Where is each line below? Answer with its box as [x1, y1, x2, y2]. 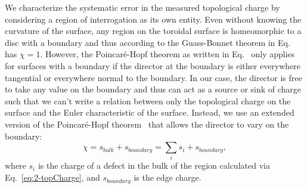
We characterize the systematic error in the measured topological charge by [5, 1, 280, 13]
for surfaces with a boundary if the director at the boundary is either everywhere [5, 59, 301, 72]
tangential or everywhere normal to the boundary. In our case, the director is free [5, 71, 302, 83]
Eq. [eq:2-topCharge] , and [5, 171, 100, 184]
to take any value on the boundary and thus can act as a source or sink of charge [5, 83, 302, 95]
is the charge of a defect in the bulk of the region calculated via [38, 159, 270, 172]
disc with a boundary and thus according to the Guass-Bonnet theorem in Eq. [5, 36, 290, 48]
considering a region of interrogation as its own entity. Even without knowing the [5, 13, 302, 25]
